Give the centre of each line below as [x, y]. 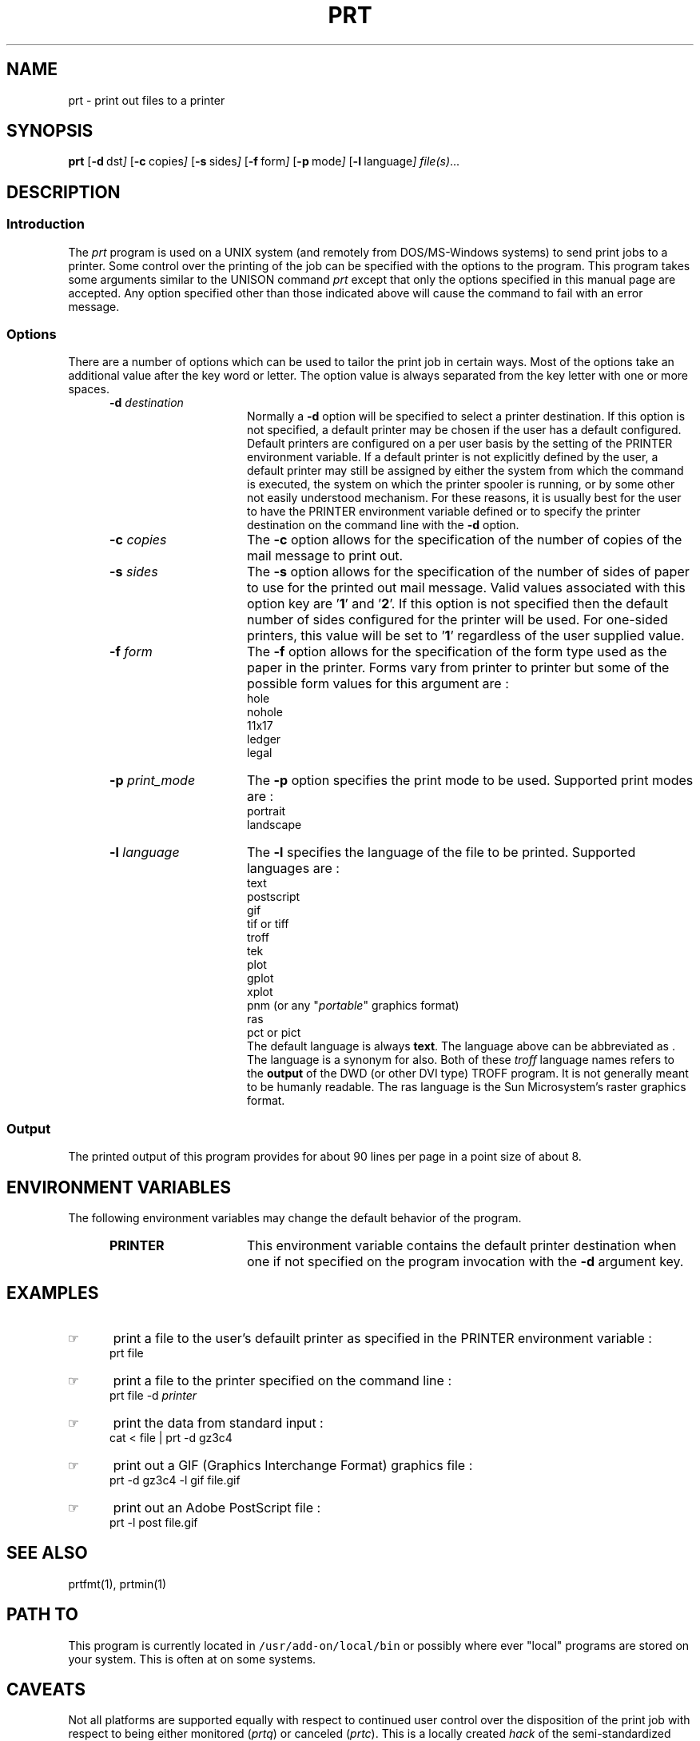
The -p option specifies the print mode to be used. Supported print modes [470, 781]
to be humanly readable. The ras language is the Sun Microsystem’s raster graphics [467, 1087]
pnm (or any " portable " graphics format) [353, 1006]
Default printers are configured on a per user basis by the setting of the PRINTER [460, 444]
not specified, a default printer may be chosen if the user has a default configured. [464, 430]
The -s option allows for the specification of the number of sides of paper [468, 572]
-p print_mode [153, 781]
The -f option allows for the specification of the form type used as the [457, 652]
